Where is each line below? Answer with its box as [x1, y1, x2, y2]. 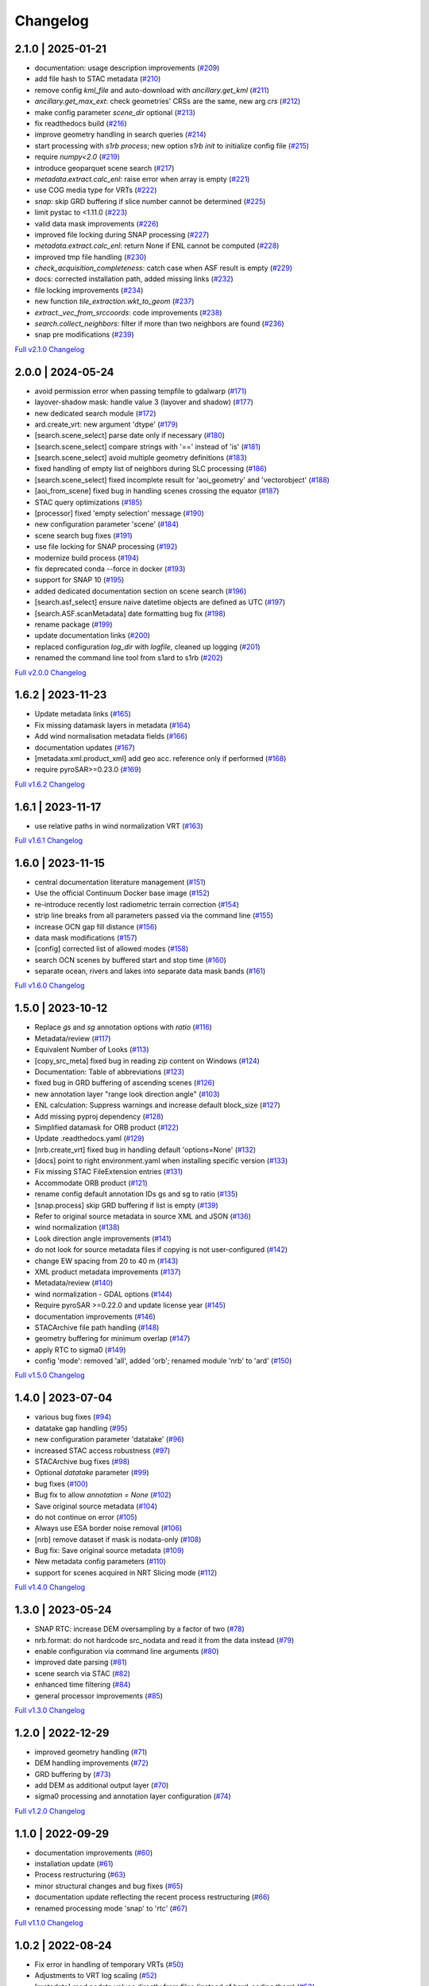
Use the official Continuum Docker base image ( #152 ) [34, 888, 211, 898]
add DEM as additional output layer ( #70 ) [34, 1780, 169, 1790]
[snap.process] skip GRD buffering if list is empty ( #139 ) [34, 1200, 218, 1210]
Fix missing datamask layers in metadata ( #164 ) [34, 720, 191, 730]
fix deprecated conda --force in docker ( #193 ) [34, 564, 186, 574]
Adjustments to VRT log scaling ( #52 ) [34, 1971, 157, 1980]
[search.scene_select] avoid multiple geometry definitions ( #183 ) [34, 453, 248, 462]
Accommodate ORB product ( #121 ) [34, 1178, 149, 1188]
